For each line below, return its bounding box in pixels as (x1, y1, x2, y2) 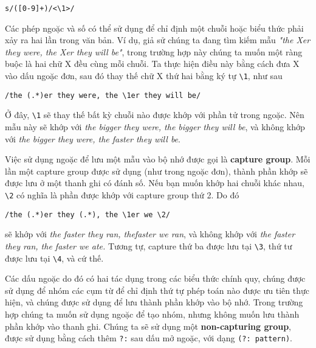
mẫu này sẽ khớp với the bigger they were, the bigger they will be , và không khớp (5, 120, 305, 133)
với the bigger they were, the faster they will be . (5, 132, 180, 145)
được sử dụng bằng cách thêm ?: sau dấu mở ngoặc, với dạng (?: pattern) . (5, 332, 292, 344)
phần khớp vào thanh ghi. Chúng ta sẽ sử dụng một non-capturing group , (5, 319, 292, 332)
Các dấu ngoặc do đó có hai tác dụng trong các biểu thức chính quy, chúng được (5, 272, 306, 285)
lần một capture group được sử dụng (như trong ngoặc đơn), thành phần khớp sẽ (5, 164, 308, 177)
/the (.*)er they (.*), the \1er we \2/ (5, 210, 171, 219)
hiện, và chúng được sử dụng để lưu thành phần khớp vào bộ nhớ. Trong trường (5, 296, 303, 308)
